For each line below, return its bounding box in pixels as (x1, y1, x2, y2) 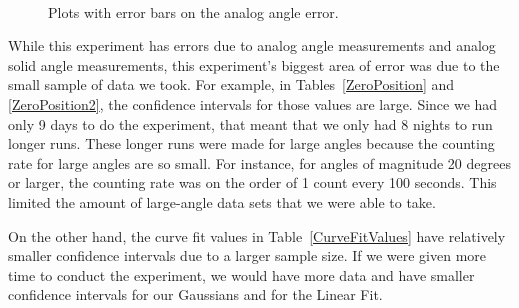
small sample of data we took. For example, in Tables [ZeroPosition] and (8, 74, 455, 95)
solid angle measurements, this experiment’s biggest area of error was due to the (8, 54, 500, 75)
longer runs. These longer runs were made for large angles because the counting (8, 133, 495, 154)
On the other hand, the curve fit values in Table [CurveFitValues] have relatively (8, 225, 506, 246)
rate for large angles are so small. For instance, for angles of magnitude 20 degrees (8, 152, 511, 173)
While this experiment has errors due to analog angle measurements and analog (8, 35, 496, 56)
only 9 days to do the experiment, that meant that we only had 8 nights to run (8, 113, 493, 134)
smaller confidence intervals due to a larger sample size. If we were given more (8, 245, 487, 266)
